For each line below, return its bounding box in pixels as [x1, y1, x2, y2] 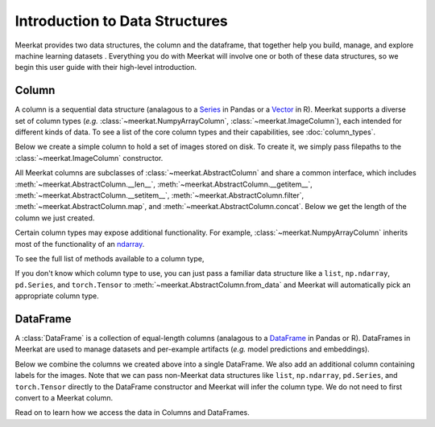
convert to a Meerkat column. [14, 392, 113, 402]
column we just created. [14, 213, 95, 223]
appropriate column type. [14, 291, 100, 301]
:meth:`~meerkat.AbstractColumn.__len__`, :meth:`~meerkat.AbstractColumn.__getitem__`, [14, 179, 313, 189]
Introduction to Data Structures [14, 12, 229, 30]
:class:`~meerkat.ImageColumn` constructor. [14, 153, 164, 162]
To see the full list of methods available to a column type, [14, 253, 205, 263]
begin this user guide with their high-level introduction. [14, 63, 197, 72]
